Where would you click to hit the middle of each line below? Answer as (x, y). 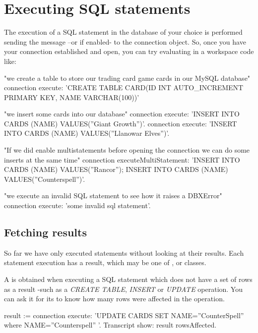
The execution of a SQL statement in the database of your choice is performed (123, 32)
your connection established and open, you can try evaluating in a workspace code (129, 51)
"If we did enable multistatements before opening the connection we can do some (127, 150)
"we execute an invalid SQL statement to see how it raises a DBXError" (113, 195)
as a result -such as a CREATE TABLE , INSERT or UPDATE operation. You (123, 289)
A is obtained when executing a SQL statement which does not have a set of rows (128, 279)
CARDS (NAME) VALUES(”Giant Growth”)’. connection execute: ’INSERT (121, 123)
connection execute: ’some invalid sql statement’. (77, 205)
